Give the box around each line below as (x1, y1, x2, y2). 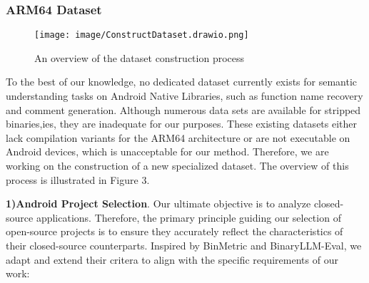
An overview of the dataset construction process (34, 50, 245, 65)
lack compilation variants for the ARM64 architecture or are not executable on (6, 130, 350, 145)
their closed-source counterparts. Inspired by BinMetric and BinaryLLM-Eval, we (6, 238, 362, 252)
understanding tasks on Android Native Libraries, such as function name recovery (6, 88, 363, 103)
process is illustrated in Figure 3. (6, 172, 150, 187)
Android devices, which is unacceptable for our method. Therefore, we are (6, 144, 329, 159)
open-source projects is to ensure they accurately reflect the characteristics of (6, 224, 343, 239)
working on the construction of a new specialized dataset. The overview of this (6, 158, 349, 173)
